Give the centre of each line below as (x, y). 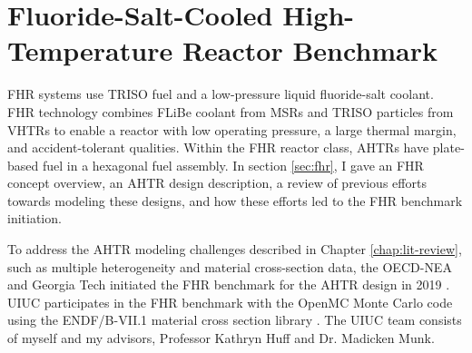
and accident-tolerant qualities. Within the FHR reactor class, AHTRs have (218, 147)
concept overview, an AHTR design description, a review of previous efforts (217, 183)
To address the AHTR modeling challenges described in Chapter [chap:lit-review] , (235, 249)
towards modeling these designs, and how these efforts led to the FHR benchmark (235, 200)
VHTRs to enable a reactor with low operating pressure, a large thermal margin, (232, 129)
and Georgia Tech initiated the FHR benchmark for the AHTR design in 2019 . (229, 284)
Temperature (90, 50)
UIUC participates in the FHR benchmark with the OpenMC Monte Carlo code (230, 302)
